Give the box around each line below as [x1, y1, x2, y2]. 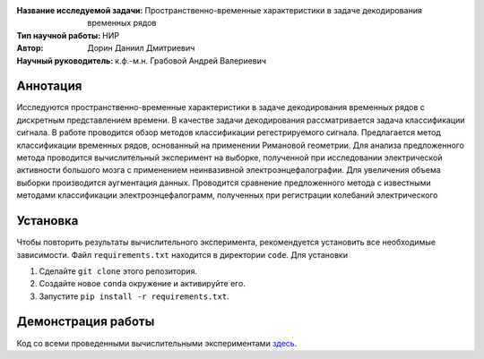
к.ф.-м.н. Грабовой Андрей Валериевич [115, 55, 267, 66]
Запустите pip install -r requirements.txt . [39, 291, 229, 302]
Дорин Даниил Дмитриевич [87, 43, 195, 54]
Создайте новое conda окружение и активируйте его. [39, 278, 246, 289]
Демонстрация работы [16, 314, 155, 329]
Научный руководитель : [16, 55, 114, 66]
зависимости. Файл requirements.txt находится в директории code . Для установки [16, 249, 349, 260]
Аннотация [16, 79, 82, 94]
